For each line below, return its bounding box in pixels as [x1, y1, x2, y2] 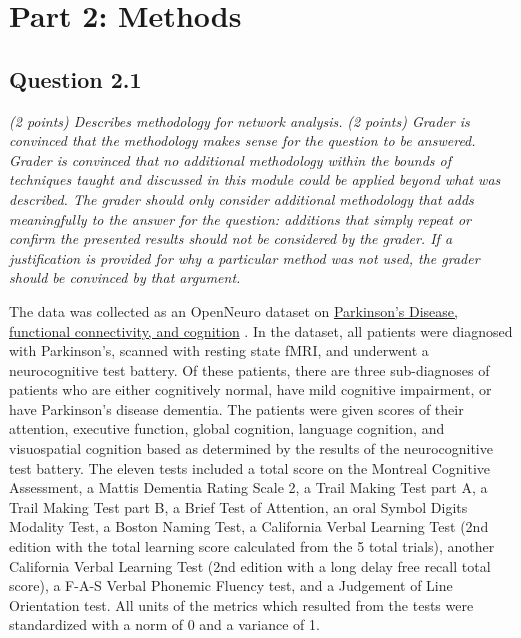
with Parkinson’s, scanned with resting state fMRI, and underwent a [9, 340, 429, 361]
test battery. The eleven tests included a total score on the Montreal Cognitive [9, 457, 491, 478]
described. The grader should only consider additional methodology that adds [9, 188, 474, 209]
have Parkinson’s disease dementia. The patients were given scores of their [9, 398, 464, 419]
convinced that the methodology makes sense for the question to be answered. [9, 130, 476, 151]
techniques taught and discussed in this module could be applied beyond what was [9, 169, 501, 190]
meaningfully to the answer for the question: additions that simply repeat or [9, 208, 471, 229]
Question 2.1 [9, 63, 142, 94]
